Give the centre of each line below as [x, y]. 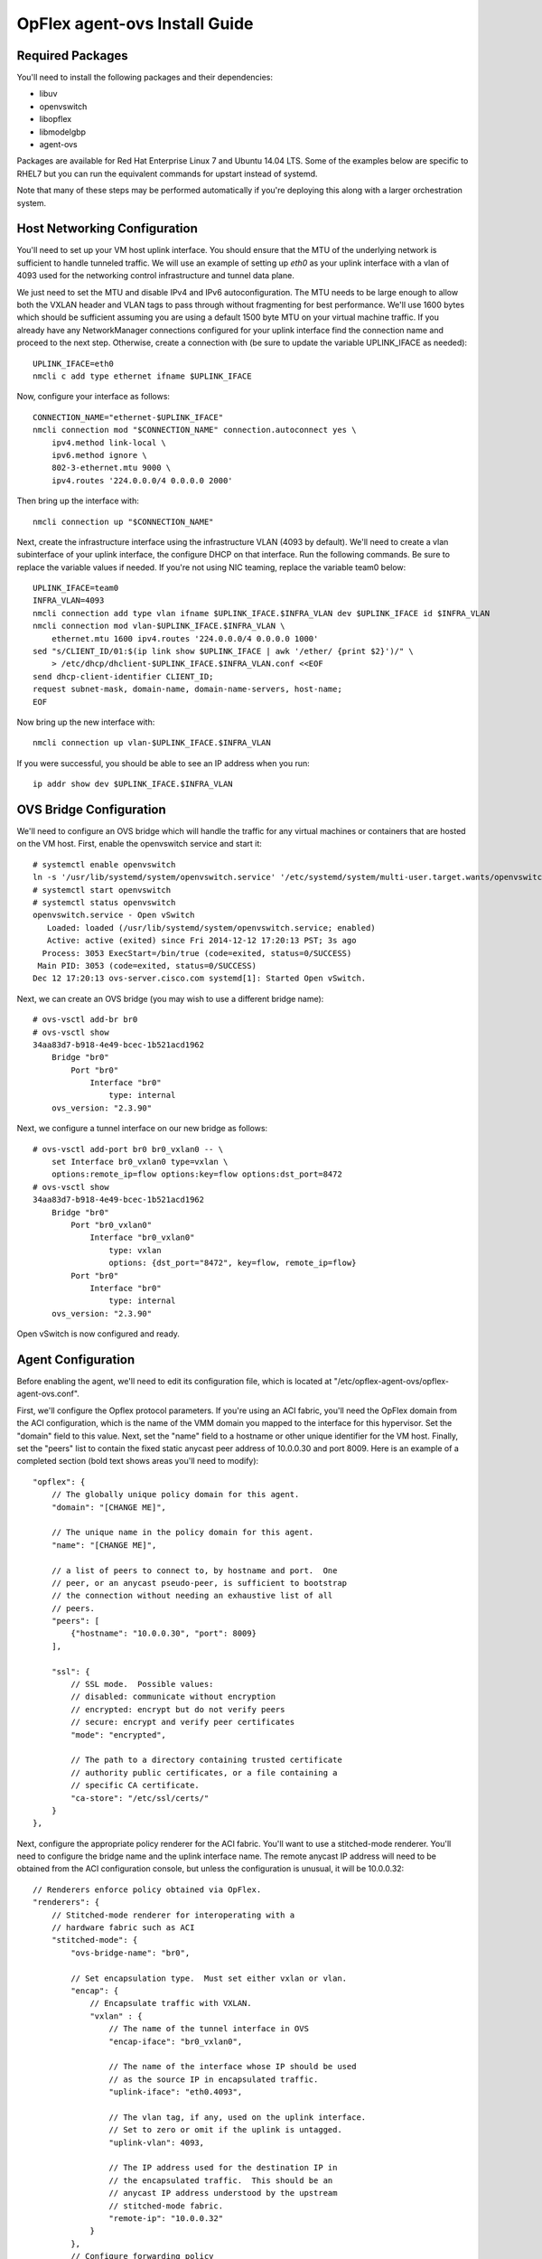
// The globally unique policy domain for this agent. [175, 1495]
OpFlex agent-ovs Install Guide [135, 23]
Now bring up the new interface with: [86, 722]
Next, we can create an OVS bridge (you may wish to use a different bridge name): [170, 998]
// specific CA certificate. [135, 1786]
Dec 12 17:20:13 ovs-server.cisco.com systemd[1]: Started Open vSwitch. [200, 979]
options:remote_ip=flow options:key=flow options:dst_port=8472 [196, 1174]
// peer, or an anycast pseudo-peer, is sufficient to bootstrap [199, 1583]
